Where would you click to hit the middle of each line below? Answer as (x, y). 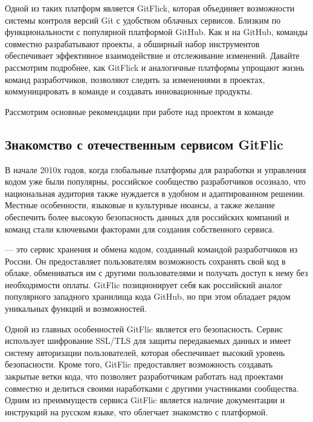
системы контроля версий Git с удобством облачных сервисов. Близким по (143, 20)
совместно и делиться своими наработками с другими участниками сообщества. (152, 388)
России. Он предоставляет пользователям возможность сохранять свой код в (145, 261)
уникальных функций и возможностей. (76, 308)
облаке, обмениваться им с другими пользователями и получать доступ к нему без (156, 273)
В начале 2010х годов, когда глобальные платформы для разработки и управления (156, 169)
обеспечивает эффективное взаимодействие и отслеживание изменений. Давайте (152, 55)
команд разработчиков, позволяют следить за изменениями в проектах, (135, 79)
